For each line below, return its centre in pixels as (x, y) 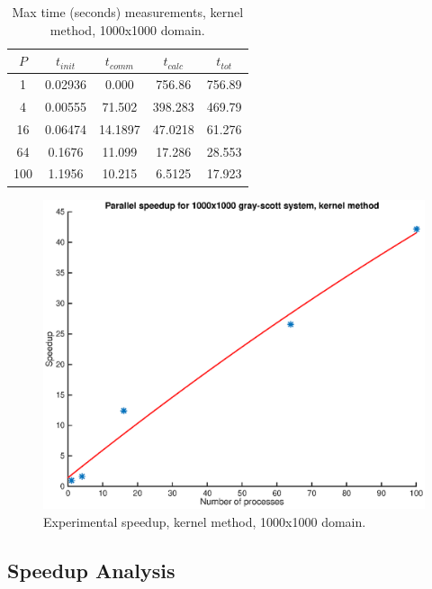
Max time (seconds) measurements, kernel (128, 12)
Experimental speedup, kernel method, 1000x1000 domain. (205, 521)
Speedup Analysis (91, 570)
